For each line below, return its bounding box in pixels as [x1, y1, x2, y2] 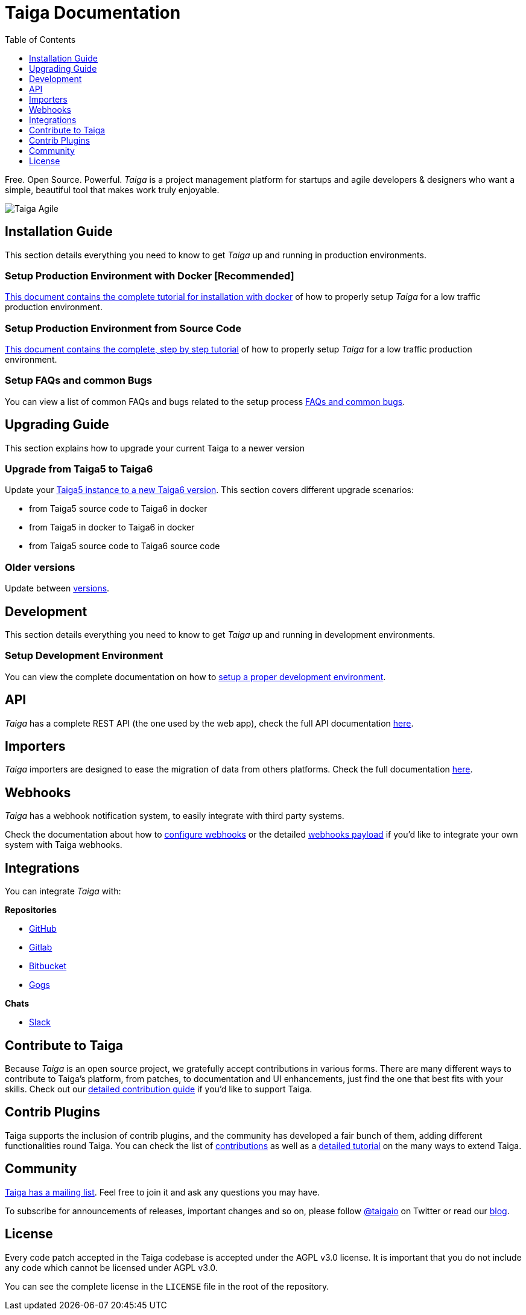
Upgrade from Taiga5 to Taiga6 [5, 463, 153, 476]
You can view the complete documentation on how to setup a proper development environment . [5, 671, 386, 682]
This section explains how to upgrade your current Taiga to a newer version [5, 442, 305, 453]
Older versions [5, 561, 75, 573]
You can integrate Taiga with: [5, 886, 121, 897]
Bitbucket [29, 961, 67, 972]
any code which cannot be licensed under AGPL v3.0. [5, 1262, 218, 1273]
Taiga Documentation [5, 2, 181, 23]
